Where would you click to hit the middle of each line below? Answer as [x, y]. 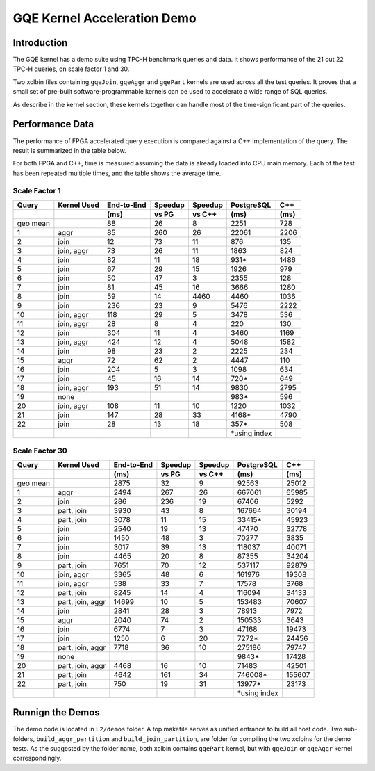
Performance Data [53, 124]
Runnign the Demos [56, 713]
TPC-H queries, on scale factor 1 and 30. [71, 69]
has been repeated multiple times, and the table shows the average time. [117, 173]
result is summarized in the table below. [69, 150]
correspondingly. [37, 758]
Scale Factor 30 [40, 451]
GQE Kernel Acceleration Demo [105, 18]
